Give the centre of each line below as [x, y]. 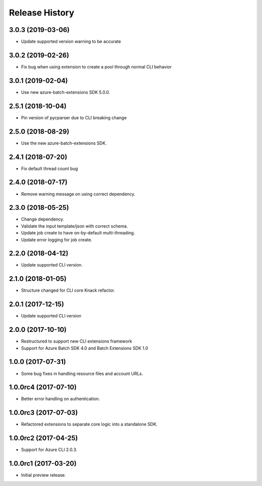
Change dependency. [43, 219]
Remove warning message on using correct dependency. [78, 194]
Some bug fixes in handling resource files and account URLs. [82, 374]
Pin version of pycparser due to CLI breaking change [74, 118]
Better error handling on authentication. [61, 399]
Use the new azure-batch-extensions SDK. [64, 143]
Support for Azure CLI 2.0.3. [49, 450]
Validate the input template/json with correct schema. [74, 226]
